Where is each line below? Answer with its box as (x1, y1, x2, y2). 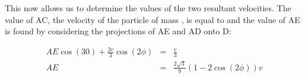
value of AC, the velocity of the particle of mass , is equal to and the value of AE (5, 13, 300, 25)
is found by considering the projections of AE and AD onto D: (5, 25, 231, 37)
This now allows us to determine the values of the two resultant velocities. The (5, 2, 291, 14)
